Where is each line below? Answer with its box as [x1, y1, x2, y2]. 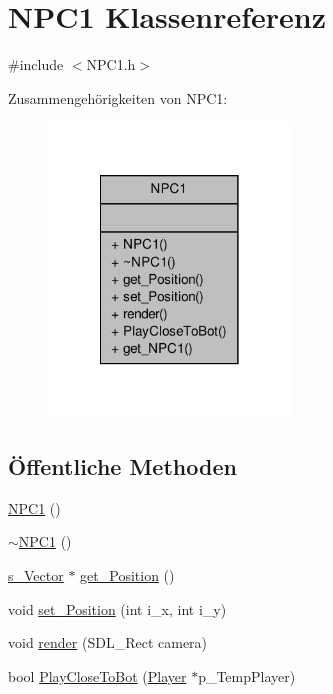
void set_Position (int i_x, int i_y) [8, 598, 227, 619]
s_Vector [8, 564, 64, 585]
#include [8, 54, 64, 75]
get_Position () [80, 564, 175, 585]
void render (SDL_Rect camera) [8, 632, 208, 653]
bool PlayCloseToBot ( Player [8, 665, 187, 686]
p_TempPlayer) [198, 665, 296, 686]
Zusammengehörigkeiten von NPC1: [8, 87, 228, 108]
